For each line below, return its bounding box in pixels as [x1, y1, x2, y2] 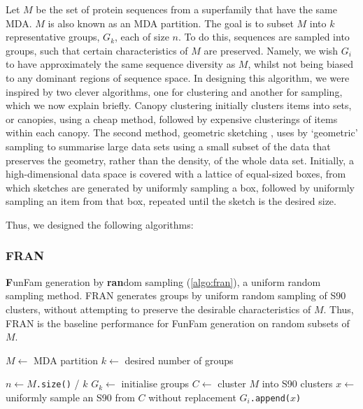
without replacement [148, 389, 236, 404]
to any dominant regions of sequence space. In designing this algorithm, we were [6, 70, 350, 85]
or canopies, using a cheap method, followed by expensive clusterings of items [6, 111, 338, 126]
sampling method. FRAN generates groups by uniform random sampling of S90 [6, 288, 346, 303]
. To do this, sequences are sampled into [178, 29, 350, 44]
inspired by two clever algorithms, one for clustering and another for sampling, [6, 84, 343, 99]
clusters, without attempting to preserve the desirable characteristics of [6, 301, 311, 316]
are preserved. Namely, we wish [204, 43, 339, 57]
